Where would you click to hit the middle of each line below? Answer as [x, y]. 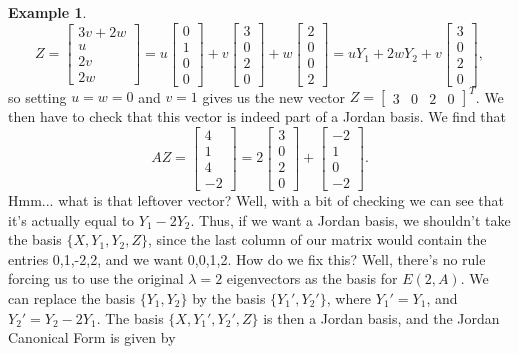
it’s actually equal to [71, 219]
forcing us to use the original [96, 278]
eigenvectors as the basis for [312, 278]
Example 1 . [47, 12]
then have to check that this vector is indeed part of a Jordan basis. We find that [257, 116]
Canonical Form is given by [92, 337]
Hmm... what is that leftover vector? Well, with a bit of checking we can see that [256, 199]
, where [349, 297]
